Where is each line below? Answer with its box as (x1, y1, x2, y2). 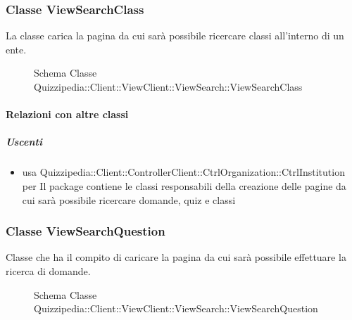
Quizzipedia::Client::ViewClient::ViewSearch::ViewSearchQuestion (34, 301, 318, 316)
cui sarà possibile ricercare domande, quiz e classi (22, 192, 236, 207)
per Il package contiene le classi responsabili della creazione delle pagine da (22, 178, 346, 193)
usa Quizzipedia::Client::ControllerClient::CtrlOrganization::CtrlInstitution (22, 165, 345, 179)
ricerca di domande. (6, 263, 91, 278)
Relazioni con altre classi (6, 107, 129, 122)
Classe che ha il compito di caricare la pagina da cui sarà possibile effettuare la (6, 250, 346, 264)
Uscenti (6, 134, 42, 149)
